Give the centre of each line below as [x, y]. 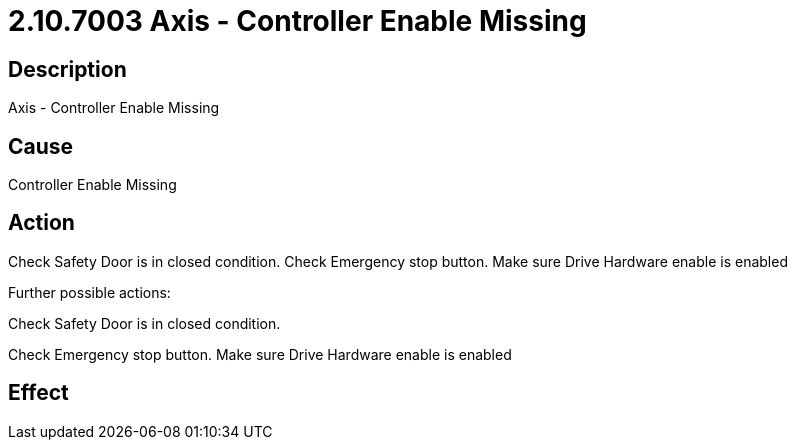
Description [67, 69]
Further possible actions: [89, 292]
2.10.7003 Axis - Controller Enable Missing [297, 21]
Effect [38, 393]
